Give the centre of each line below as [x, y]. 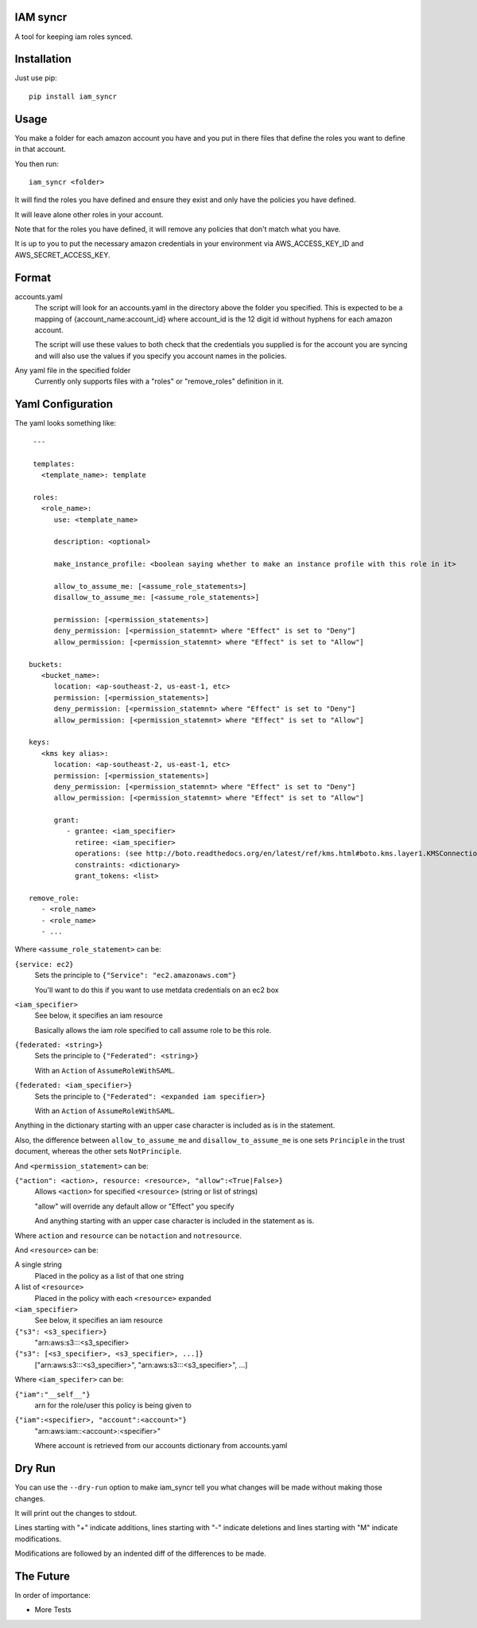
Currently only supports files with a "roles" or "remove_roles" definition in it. [159, 381]
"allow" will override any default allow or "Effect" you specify [134, 1206]
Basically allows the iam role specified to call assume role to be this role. [153, 1030]
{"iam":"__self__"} [52, 1394]
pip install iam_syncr [73, 96]
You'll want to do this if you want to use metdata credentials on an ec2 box [157, 990]
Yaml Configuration [64, 405]
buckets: [46, 664]
